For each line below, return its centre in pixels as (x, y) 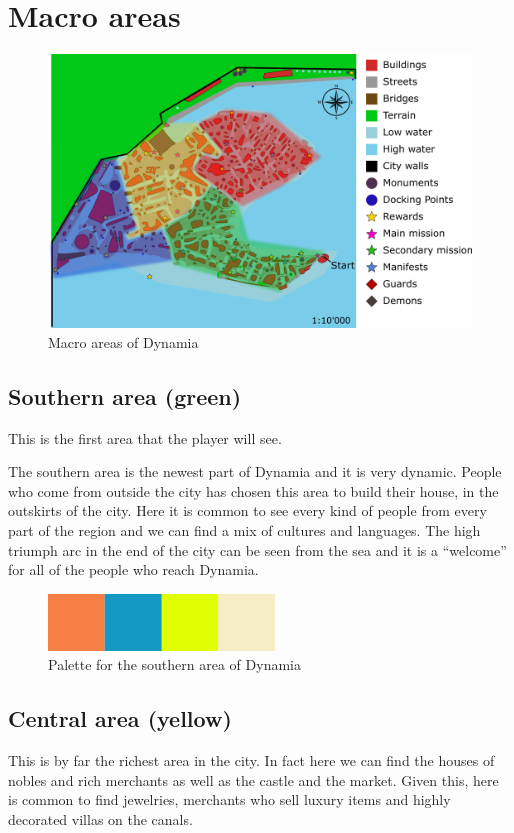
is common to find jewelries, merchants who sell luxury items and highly (229, 799)
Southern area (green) (125, 395)
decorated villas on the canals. (100, 819)
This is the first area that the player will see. (145, 437)
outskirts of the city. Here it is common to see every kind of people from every (247, 510)
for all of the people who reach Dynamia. (133, 569)
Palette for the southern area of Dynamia (174, 664)
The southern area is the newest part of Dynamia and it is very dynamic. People (255, 471)
